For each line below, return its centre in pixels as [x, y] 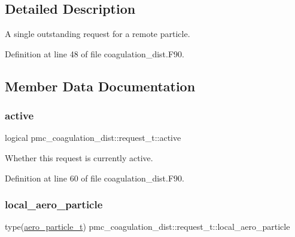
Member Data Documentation [100, 86]
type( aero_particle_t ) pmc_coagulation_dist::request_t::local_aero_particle [147, 227]
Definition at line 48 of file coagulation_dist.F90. [95, 53]
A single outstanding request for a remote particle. [98, 34]
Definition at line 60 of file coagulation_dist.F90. [95, 178]
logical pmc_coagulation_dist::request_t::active [93, 138]
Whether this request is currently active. [79, 157]
